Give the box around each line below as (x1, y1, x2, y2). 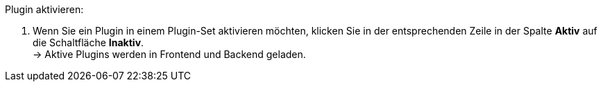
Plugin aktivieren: (5, 3, 84, 15)
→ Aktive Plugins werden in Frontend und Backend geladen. (33, 48, 306, 60)
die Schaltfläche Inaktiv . (33, 37, 144, 48)
